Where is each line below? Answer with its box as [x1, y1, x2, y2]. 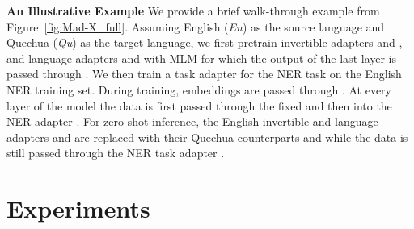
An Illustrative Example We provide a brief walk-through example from [6, 2, 380, 19]
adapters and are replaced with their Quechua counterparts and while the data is [6, 128, 408, 145]
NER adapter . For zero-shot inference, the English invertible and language [6, 113, 378, 130]
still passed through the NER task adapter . [6, 144, 225, 161]
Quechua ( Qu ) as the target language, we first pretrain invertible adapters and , [6, 34, 403, 51]
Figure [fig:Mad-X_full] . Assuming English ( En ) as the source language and [6, 18, 385, 35]
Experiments [6, 192, 150, 225]
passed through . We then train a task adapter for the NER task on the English [6, 65, 402, 82]
